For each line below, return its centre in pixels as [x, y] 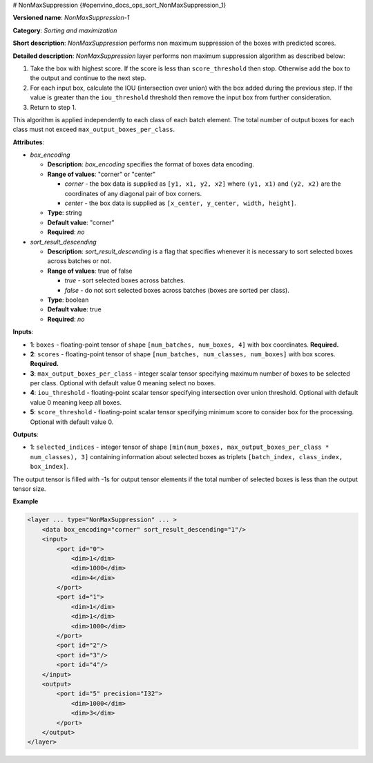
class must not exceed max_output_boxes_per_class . [94, 129]
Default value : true [74, 309]
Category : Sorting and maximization [65, 30]
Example [26, 501]
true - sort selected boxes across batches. [125, 280]
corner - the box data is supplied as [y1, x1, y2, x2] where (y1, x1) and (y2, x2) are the [203, 184]
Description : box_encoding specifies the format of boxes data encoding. [151, 164]
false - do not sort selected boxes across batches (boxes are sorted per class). [177, 290]
